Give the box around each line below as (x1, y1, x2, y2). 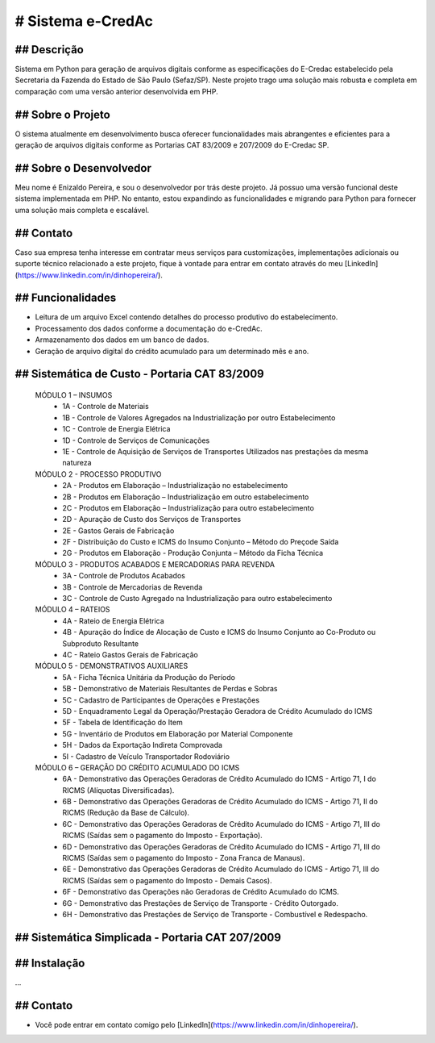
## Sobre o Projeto (14, 107, 110, 121)
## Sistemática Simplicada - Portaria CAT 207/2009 (14, 930, 282, 944)
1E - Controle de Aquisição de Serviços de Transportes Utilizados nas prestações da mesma (62, 446, 369, 456)
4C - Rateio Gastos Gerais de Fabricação (62, 649, 199, 659)
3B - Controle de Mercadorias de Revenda (62, 582, 203, 592)
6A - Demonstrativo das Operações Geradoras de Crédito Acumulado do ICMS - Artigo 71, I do (62, 774, 376, 784)
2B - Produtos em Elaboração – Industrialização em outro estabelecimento (62, 492, 309, 502)
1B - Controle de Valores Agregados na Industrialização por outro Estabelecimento (62, 412, 336, 423)
